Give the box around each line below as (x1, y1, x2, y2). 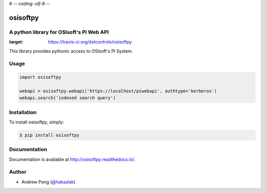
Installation (9, 109, 37, 116)
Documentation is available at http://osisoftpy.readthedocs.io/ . (9, 156, 135, 162)
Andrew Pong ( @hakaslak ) (21, 179, 76, 185)
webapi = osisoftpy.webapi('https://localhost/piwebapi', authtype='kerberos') (19, 88, 217, 94)
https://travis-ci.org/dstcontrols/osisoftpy (48, 39, 132, 45)
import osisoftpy (19, 75, 62, 80)
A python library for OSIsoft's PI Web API (9, 29, 109, 36)
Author (9, 168, 27, 175)
